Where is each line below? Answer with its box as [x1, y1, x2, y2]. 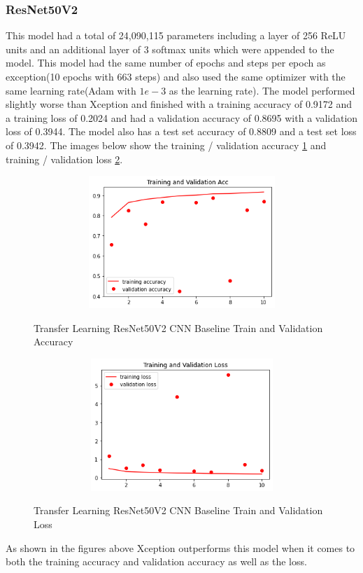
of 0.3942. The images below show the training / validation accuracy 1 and [6, 137, 327, 152]
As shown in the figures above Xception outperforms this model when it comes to [6, 540, 355, 555]
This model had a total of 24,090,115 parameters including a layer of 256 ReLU [6, 28, 346, 43]
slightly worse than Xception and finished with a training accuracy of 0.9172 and [6, 97, 353, 111]
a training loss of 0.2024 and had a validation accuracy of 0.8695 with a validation [6, 110, 358, 125]
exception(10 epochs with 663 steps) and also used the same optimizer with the [6, 69, 346, 83]
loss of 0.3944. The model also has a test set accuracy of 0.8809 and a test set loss [6, 124, 357, 139]
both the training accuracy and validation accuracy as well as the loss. [6, 554, 307, 569]
